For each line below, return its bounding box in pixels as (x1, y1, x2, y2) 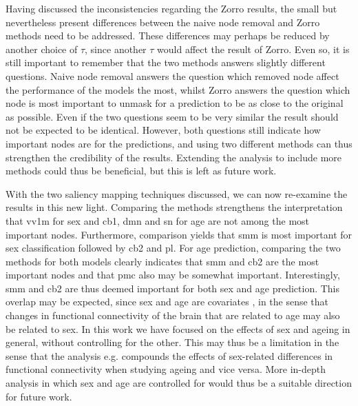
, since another (85, 41, 147, 56)
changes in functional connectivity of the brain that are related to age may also (6, 308, 340, 323)
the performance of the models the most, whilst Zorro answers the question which (6, 82, 350, 97)
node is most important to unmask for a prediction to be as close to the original (6, 96, 344, 110)
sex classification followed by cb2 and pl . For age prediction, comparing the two (6, 241, 341, 255)
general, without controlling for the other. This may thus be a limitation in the (6, 335, 339, 349)
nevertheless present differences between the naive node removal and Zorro (6, 14, 320, 29)
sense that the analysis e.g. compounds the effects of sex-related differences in (6, 348, 333, 363)
